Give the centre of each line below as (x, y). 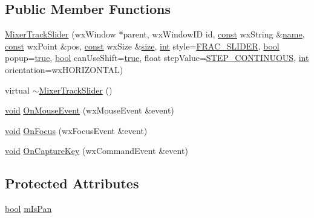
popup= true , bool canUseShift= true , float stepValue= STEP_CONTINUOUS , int (157, 58)
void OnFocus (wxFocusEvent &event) (76, 130)
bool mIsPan (28, 209)
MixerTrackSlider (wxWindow (61, 34)
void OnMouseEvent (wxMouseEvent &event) (90, 110)
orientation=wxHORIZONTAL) (64, 69)
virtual (17, 90)
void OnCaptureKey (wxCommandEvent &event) (96, 151)
